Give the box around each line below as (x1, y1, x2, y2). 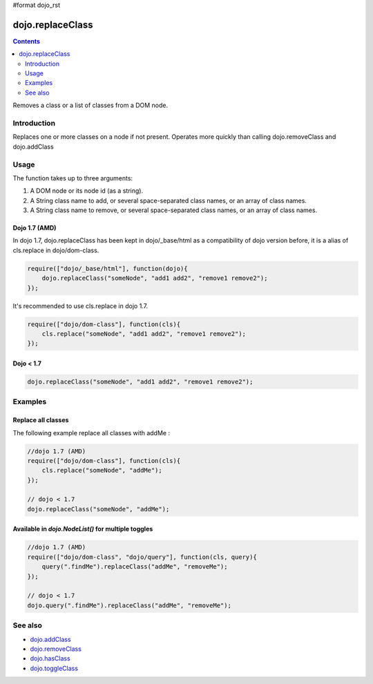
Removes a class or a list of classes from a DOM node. (12, 101, 169, 110)
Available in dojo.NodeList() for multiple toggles (12, 525, 153, 533)
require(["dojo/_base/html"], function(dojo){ (27, 265, 188, 272)
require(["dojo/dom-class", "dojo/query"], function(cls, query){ (27, 553, 257, 561)
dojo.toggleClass (30, 664, 79, 672)
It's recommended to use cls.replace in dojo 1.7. (12, 301, 149, 310)
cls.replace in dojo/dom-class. (12, 246, 99, 254)
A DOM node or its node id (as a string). (30, 187, 144, 195)
